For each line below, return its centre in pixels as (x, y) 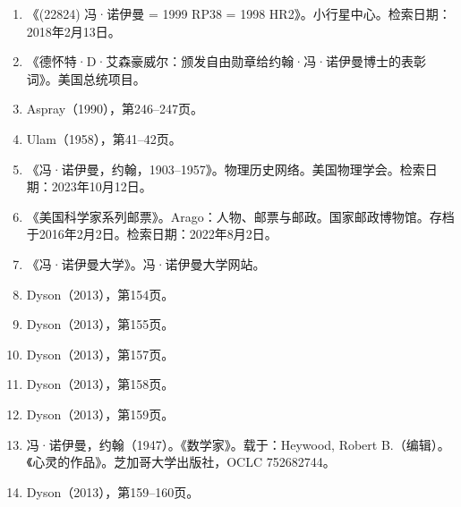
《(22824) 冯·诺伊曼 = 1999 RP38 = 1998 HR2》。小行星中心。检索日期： (239, 13)
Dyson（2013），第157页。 (100, 354)
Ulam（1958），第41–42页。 (104, 138)
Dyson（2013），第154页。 (100, 294)
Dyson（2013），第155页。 (100, 324)
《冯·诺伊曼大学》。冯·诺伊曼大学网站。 (146, 263)
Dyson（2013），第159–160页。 (113, 491)
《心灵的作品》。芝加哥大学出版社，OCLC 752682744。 (181, 462)
